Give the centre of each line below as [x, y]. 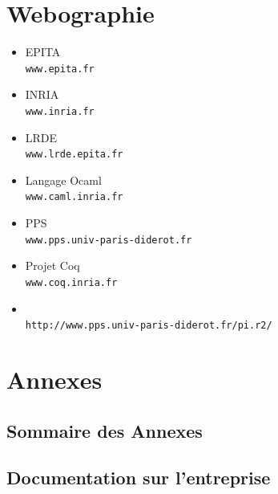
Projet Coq [52, 265]
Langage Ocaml [63, 180]
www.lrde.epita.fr [74, 155]
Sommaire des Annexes [105, 430]
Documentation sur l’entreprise [139, 478]
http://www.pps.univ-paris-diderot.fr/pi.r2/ [149, 326]
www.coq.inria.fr [71, 282]
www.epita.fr [60, 69]
